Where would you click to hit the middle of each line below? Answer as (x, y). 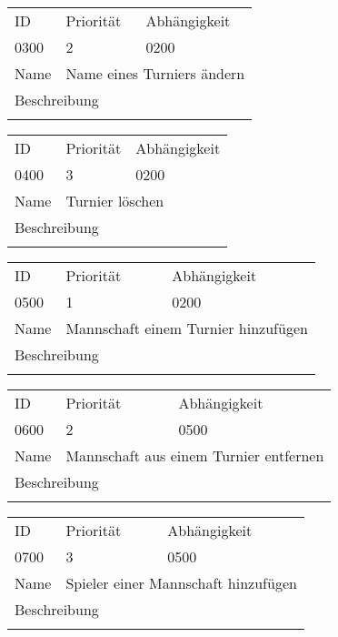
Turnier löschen (115, 201)
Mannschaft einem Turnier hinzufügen (187, 328)
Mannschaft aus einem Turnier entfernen (195, 455)
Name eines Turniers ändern (155, 73)
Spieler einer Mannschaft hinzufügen (181, 583)
